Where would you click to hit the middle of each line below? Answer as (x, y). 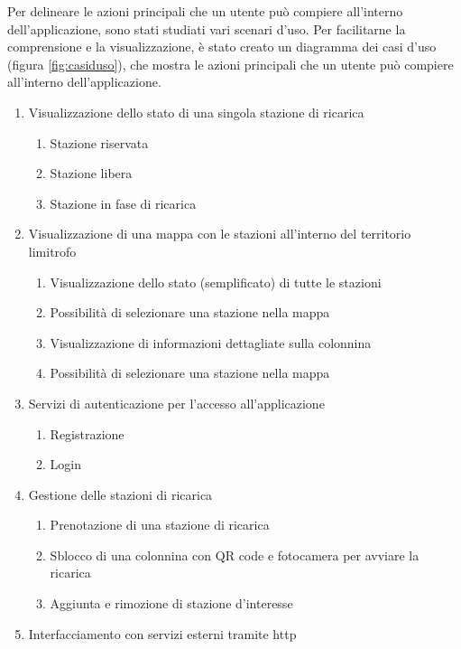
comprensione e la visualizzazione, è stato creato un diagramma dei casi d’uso (222, 47)
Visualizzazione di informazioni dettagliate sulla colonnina (211, 342)
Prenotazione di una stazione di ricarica (160, 525)
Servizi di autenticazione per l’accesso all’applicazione (176, 403)
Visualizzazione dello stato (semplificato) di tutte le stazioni (216, 282)
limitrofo (52, 251)
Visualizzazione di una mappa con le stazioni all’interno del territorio (220, 234)
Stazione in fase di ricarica (123, 203)
